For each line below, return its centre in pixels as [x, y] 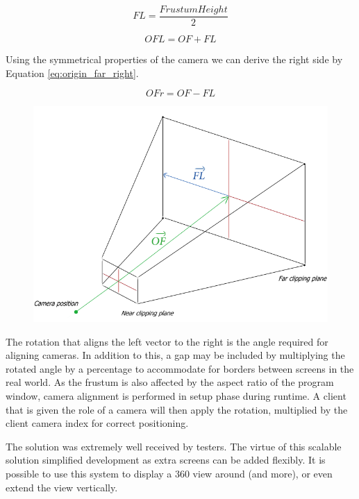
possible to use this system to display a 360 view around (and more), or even [169, 473]
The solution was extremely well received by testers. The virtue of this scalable [174, 446]
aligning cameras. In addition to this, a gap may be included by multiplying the [175, 355]
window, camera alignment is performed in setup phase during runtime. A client [176, 396]
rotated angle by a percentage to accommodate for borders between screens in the [180, 368]
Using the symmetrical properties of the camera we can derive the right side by [174, 59]
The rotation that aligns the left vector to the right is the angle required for [167, 341]
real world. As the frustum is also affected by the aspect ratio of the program [170, 382]
